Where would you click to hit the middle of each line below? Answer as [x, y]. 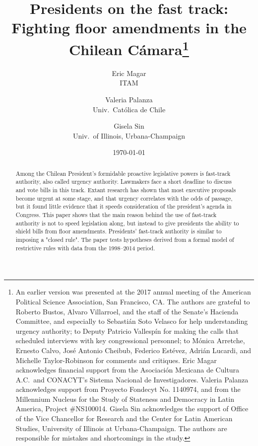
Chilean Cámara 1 [129, 48]
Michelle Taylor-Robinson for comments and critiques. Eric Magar [116, 360]
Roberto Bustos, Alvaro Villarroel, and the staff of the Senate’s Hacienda [127, 311]
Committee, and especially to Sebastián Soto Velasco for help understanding [132, 321]
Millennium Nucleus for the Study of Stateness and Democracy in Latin [125, 399]
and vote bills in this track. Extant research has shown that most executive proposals [126, 190]
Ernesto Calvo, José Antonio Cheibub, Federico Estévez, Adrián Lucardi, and [133, 350]
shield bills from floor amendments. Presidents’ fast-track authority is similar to [119, 231]
